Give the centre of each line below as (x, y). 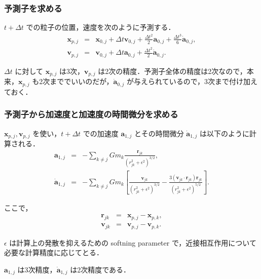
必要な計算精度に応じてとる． (54, 252)
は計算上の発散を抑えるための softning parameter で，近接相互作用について (133, 242)
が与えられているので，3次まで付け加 (189, 81)
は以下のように (224, 133)
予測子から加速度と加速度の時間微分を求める (91, 114)
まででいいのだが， (82, 81)
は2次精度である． (100, 269)
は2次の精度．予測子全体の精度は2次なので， (172, 71)
